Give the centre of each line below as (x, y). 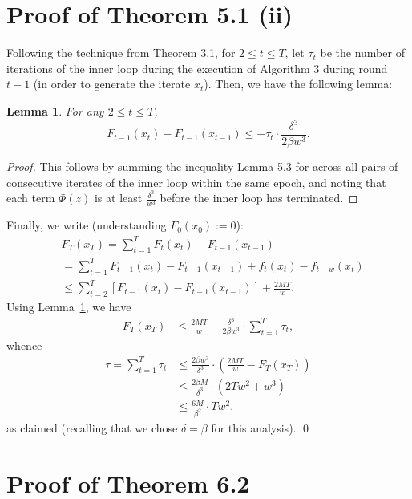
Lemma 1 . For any (55, 110)
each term (31, 198)
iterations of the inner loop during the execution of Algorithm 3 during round (197, 68)
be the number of (362, 53)
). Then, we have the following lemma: (298, 84)
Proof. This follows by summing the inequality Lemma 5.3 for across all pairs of (202, 166)
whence (24, 345)
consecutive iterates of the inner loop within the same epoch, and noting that (196, 182)
